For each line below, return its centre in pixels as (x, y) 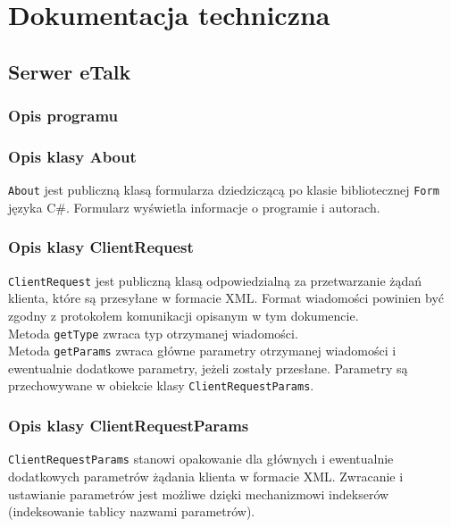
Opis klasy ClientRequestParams (129, 426)
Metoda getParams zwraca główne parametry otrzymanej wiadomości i (202, 351)
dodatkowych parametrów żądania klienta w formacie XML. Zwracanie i (206, 476)
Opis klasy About (72, 156)
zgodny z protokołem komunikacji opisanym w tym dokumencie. (184, 315)
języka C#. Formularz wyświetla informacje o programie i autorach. (194, 207)
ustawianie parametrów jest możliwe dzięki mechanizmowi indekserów (199, 494)
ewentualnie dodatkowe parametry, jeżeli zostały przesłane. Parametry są (208, 368)
